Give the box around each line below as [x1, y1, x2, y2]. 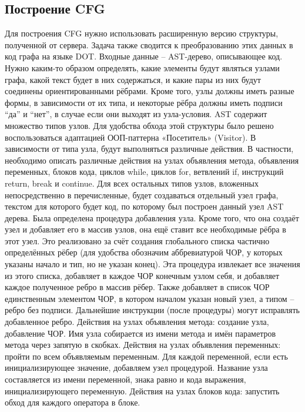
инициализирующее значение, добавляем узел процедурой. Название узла [5, 361, 268, 374]
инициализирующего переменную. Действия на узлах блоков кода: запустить [5, 384, 280, 397]
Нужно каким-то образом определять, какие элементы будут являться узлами [5, 61, 280, 74]
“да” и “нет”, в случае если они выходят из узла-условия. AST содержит [5, 108, 267, 120]
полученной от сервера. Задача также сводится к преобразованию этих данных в [5, 38, 293, 51]
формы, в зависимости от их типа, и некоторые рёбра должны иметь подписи [5, 96, 283, 108]
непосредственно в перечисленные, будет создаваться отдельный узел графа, [5, 188, 279, 201]
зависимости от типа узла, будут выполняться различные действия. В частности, [5, 142, 294, 155]
